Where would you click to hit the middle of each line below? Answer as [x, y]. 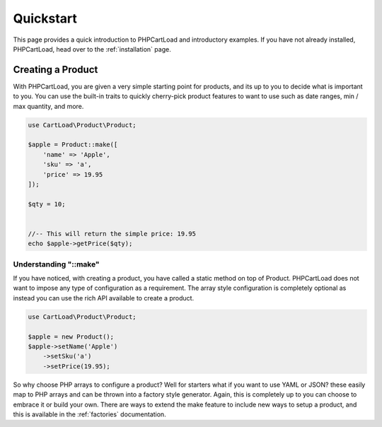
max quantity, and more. [48, 106]
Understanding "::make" [56, 264]
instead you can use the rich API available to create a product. [104, 298]
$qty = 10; [47, 204]
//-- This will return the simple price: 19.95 [112, 234]
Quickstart [45, 18]
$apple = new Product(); [71, 337]
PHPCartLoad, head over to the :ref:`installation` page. [92, 49]
